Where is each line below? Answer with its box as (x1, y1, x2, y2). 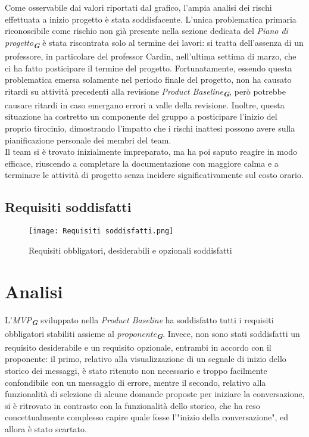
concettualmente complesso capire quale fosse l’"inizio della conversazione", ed (5, 411, 288, 423)
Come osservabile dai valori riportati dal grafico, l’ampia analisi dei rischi (5, 1, 272, 13)
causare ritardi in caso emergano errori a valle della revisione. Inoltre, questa (5, 98, 285, 111)
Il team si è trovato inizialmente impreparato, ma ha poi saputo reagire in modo (5, 145, 298, 158)
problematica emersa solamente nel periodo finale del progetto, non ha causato (5, 73, 292, 86)
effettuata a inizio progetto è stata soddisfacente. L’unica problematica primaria (5, 13, 296, 25)
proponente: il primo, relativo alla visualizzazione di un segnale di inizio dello (5, 352, 286, 365)
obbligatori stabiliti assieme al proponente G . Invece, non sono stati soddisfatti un (5, 327, 300, 342)
